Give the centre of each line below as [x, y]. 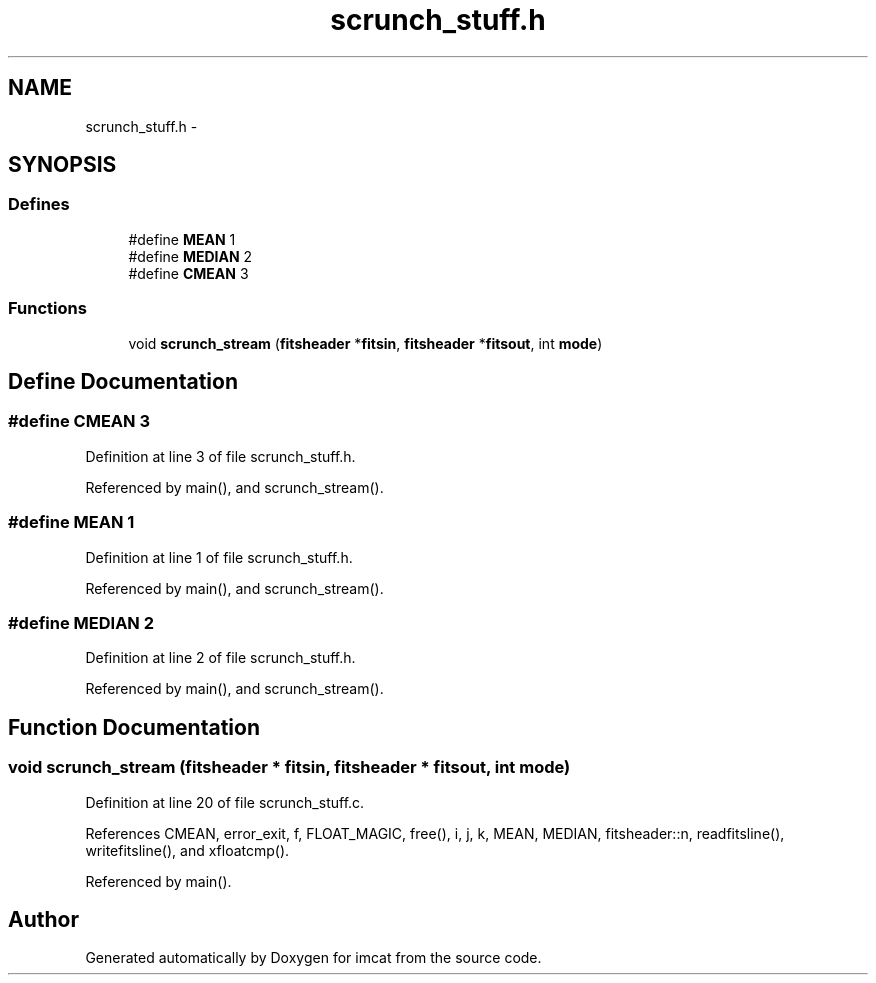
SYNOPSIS [62, 165]
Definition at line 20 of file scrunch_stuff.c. [225, 802]
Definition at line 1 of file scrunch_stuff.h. [219, 557]
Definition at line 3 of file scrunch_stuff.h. [220, 456]
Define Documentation [123, 381]
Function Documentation [134, 727]
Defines [39, 204]
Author [43, 919]
